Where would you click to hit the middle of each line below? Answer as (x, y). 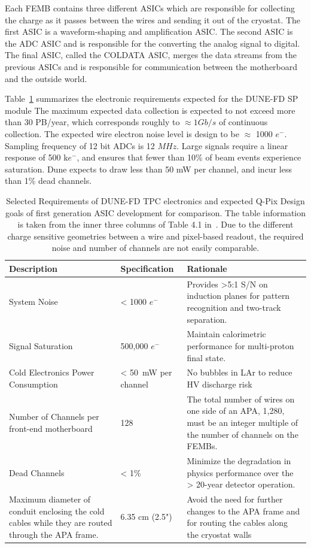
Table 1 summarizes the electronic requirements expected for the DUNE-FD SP (152, 99)
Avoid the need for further (235, 499)
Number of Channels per (54, 417)
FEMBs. (202, 446)
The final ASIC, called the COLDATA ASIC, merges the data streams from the (151, 55)
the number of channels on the (243, 434)
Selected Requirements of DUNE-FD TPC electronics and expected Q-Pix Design (155, 200)
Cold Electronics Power (52, 372)
